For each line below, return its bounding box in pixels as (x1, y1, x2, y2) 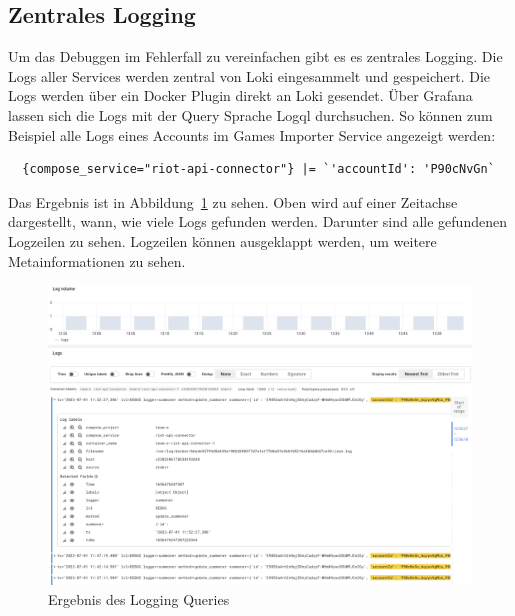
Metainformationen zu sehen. (8, 250, 186, 271)
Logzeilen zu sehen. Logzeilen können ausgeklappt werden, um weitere (8, 230, 437, 251)
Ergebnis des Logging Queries (48, 588, 230, 609)
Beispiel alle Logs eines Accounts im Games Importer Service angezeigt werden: (8, 124, 496, 145)
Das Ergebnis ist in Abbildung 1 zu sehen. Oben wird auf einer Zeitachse (8, 191, 458, 212)
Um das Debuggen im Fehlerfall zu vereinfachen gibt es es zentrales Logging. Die (8, 46, 503, 67)
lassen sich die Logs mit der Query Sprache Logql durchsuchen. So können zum (8, 104, 493, 125)
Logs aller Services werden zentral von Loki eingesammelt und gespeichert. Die (8, 65, 491, 86)
